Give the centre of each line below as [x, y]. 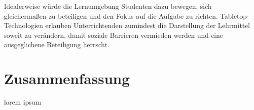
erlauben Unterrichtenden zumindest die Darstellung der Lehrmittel [147, 25]
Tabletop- [235, 15]
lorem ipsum [23, 102]
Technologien [24, 25]
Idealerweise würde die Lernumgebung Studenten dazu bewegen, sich [108, 6]
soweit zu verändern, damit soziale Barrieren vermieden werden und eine [113, 35]
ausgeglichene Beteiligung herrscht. [57, 44]
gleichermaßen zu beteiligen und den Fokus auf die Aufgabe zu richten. [111, 15]
